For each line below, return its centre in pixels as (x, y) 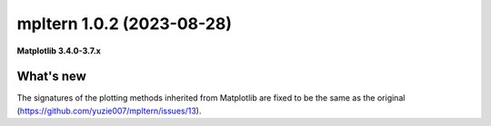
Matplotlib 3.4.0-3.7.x (59, 51)
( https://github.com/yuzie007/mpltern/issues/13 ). (109, 111)
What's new (51, 77)
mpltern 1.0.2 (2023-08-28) (124, 24)
